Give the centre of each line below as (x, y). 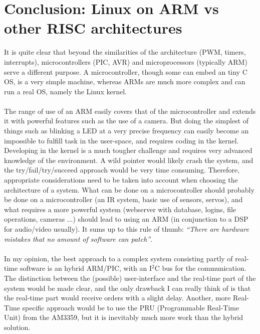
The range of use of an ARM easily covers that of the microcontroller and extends (130, 111)
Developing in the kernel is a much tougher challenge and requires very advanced (128, 150)
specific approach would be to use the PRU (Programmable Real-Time (131, 307)
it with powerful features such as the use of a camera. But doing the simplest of (126, 121)
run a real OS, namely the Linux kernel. (65, 91)
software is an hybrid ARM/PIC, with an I (86, 268)
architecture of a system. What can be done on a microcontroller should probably (129, 189)
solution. (17, 327)
